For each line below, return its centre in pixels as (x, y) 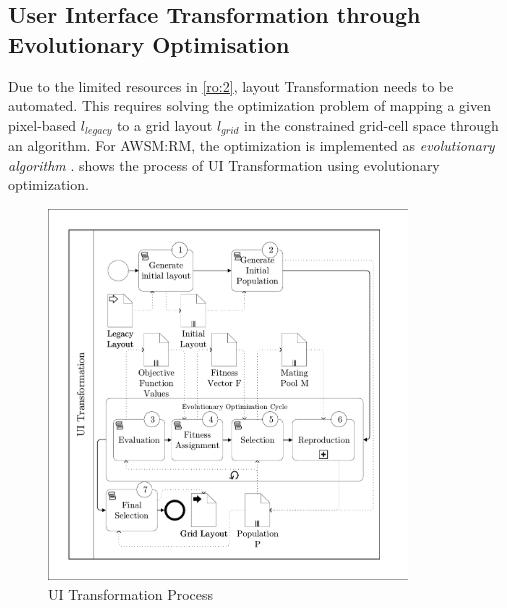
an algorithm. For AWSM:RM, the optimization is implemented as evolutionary (251, 145)
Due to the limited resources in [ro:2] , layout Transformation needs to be (231, 85)
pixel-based (42, 124)
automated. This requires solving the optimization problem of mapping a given (249, 105)
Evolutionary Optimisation (149, 43)
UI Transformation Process (131, 593)
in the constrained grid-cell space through (371, 124)
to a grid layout (164, 124)
